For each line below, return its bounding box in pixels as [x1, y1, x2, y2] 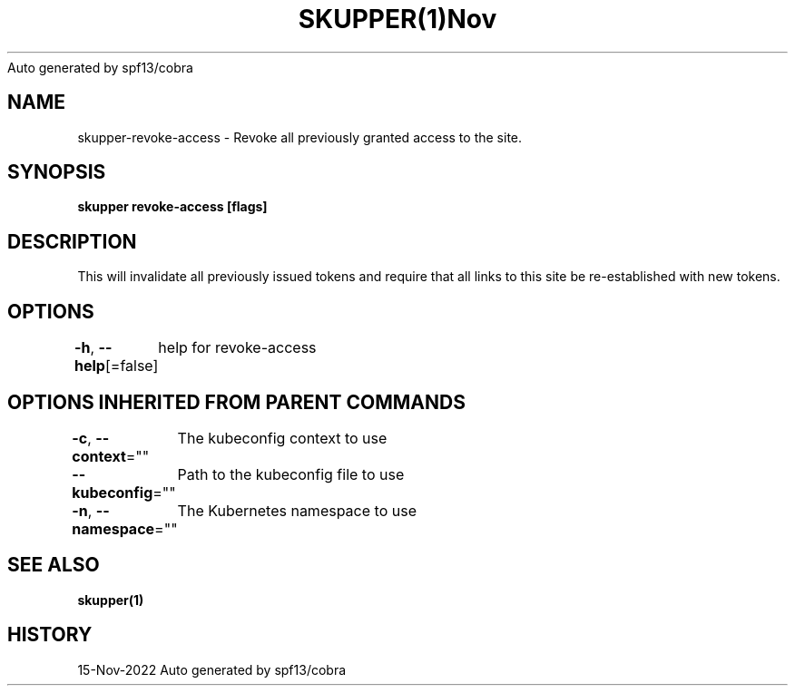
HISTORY [7, 623, 93, 647]
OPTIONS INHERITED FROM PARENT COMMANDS [7, 390, 466, 414]
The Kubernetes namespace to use [177, 501, 417, 520]
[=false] [104, 356, 159, 376]
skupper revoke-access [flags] [77, 199, 268, 215]
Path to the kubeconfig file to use [177, 464, 405, 483]
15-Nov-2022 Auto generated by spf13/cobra [77, 661, 347, 678]
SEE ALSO [7, 553, 100, 577]
